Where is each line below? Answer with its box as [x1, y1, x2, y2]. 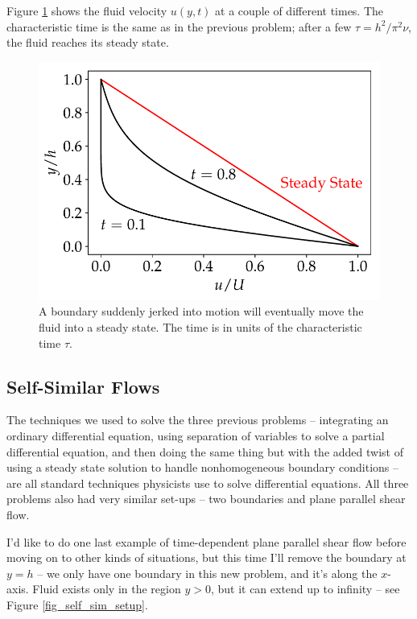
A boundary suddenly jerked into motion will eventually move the [39, 303, 364, 320]
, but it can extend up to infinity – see [210, 580, 400, 597]
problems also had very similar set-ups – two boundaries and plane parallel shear [6, 490, 406, 507]
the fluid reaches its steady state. [6, 34, 169, 51]
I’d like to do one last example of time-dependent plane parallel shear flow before [6, 533, 407, 550]
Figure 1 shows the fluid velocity [6, 2, 167, 19]
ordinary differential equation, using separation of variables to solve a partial [6, 427, 385, 444]
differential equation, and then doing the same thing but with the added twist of [6, 443, 403, 460]
